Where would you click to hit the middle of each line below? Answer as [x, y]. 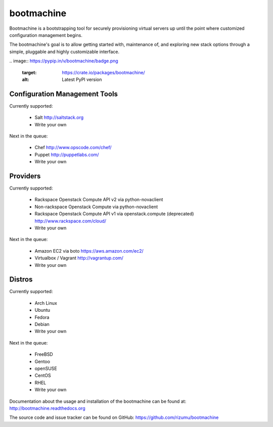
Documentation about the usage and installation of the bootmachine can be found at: [98, 401]
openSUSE [46, 368]
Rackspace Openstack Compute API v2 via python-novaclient [99, 200]
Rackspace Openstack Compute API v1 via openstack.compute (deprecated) [114, 214]
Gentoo [42, 361]
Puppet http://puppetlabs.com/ [67, 155]
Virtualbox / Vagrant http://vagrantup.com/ [79, 258]
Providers [25, 176]
